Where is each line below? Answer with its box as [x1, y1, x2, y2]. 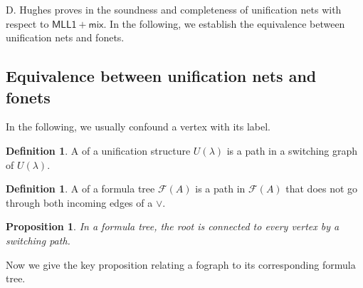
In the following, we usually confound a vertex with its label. [6, 119, 270, 134]
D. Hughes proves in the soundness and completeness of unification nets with [6, 2, 342, 16]
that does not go [285, 181, 358, 196]
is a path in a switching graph [226, 143, 358, 158]
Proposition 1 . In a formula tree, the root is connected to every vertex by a [6, 219, 340, 234]
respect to [6, 16, 49, 31]
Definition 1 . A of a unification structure [6, 143, 191, 158]
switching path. [6, 232, 70, 247]
